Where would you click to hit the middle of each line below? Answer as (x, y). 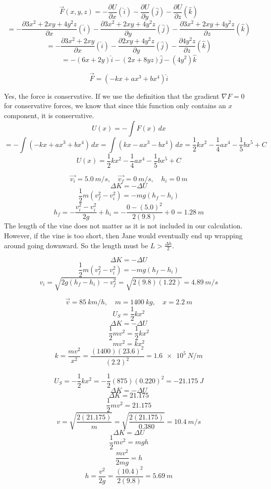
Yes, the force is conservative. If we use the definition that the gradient (112, 96)
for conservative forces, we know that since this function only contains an (115, 105)
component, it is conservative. (49, 115)
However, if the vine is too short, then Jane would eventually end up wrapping (123, 236)
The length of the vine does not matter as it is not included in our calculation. (123, 226)
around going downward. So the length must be (76, 245)
